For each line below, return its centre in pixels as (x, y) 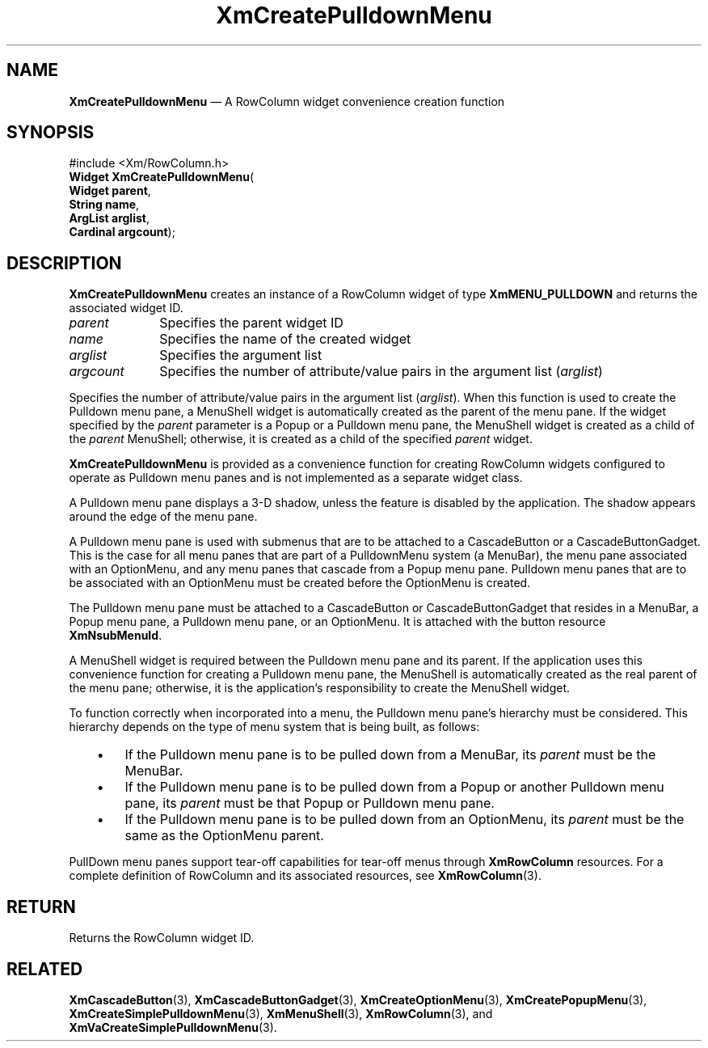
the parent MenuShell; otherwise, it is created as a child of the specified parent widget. (301, 439)
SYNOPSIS (51, 133)
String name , (104, 205)
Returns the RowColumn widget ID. (162, 938)
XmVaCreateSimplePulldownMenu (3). (173, 1027)
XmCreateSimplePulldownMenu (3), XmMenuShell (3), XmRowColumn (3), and (281, 1013)
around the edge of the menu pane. (163, 517)
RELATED (45, 969)
